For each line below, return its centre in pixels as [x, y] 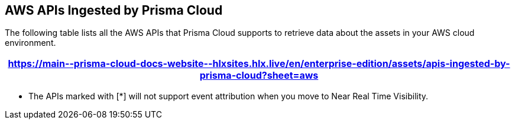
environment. [30, 43]
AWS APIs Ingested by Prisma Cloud [114, 10]
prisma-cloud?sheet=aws [259, 76]
